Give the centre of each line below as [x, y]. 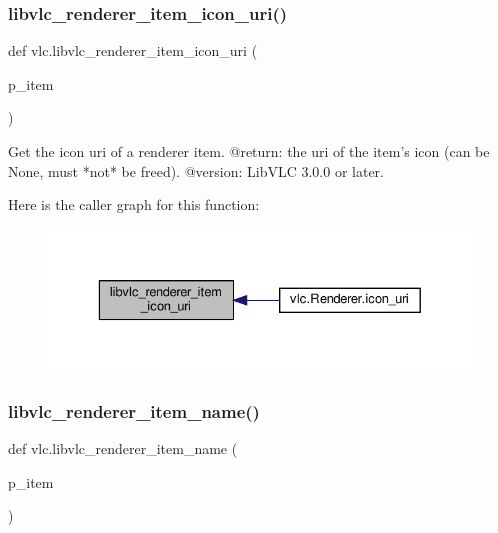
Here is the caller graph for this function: [134, 204]
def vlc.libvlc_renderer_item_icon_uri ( [133, 50]
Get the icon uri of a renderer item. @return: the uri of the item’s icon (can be [249, 151]
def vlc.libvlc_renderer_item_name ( [123, 447]
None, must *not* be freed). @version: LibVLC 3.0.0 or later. [196, 170]
